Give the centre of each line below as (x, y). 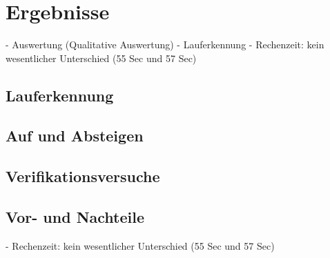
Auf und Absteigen (75, 136)
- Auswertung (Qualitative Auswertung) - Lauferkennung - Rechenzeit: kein (165, 44)
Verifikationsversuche (83, 176)
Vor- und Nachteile (75, 217)
